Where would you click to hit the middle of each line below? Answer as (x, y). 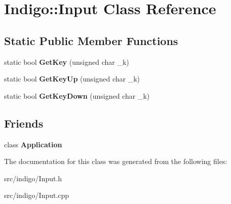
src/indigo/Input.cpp (37, 195)
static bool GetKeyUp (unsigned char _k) (72, 79)
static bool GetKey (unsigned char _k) (67, 62)
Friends (24, 123)
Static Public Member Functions (91, 40)
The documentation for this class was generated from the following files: (116, 161)
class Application (33, 144)
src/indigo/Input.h (33, 178)
